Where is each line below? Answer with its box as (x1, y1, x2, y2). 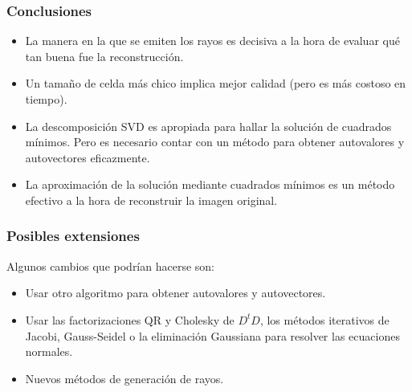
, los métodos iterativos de (259, 311, 390, 328)
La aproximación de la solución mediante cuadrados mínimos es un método (25, 176, 395, 193)
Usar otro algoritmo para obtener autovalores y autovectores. (25, 284, 326, 301)
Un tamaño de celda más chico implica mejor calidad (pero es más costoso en (25, 75, 406, 92)
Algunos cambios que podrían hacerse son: (6, 257, 214, 274)
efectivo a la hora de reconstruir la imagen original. (25, 191, 278, 208)
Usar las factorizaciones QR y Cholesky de (25, 311, 235, 328)
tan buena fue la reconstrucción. (25, 47, 184, 64)
